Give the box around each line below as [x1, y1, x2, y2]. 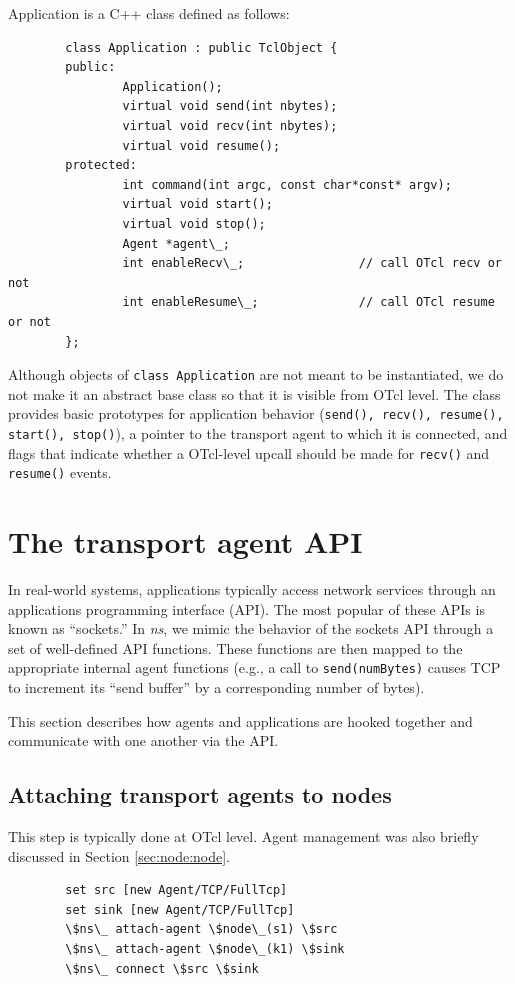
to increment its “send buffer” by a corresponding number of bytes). [8, 677, 425, 698]
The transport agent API [8, 521, 363, 562]
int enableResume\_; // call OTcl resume [122, 295, 495, 310]
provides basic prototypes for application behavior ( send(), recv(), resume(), [8, 403, 504, 424]
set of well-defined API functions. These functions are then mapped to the [8, 637, 463, 658]
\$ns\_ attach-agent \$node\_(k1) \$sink [65, 942, 345, 957]
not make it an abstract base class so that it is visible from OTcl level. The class [8, 383, 501, 404]
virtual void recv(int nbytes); [122, 118, 338, 133]
